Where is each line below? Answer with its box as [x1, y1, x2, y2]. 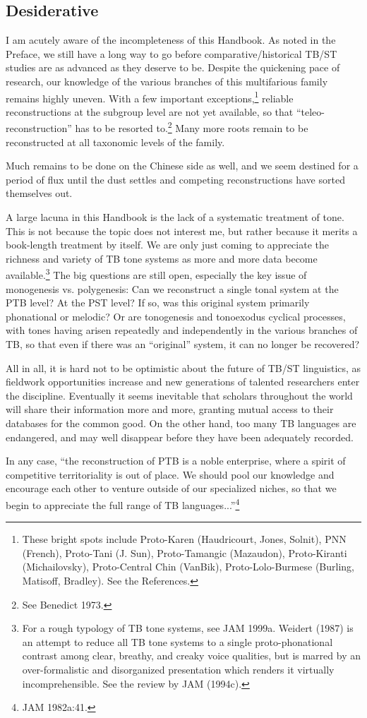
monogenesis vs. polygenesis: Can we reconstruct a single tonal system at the [6, 281, 339, 296]
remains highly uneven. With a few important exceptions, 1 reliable [6, 88, 294, 105]
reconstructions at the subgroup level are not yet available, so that [6, 104, 294, 119]
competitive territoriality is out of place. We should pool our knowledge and [6, 467, 335, 481]
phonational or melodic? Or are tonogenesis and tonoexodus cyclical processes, [6, 309, 346, 323]
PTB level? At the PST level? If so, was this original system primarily [6, 295, 310, 310]
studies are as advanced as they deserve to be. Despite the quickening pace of [6, 60, 340, 75]
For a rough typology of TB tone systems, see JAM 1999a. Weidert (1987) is [22, 621, 354, 635]
